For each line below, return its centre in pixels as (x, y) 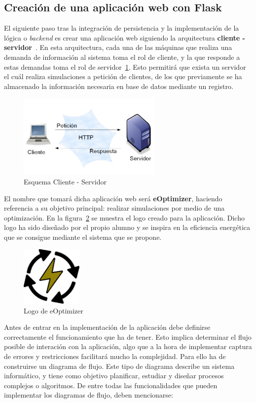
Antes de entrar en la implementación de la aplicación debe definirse (107, 327)
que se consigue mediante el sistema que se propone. (83, 237)
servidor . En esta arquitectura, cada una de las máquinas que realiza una (118, 47)
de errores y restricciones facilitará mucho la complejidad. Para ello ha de (115, 356)
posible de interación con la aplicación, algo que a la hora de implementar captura (128, 346)
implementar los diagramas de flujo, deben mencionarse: (89, 395)
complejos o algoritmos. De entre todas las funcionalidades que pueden (111, 385)
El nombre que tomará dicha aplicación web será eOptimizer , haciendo (113, 198)
